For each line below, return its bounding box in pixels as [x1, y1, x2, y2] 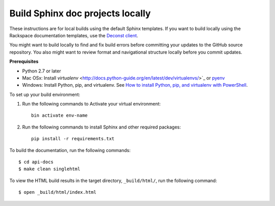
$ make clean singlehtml [18, 166, 80, 172]
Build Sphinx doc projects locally [9, 8, 151, 19]
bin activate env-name [31, 113, 88, 118]
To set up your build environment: [9, 91, 80, 97]
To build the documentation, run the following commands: [9, 147, 131, 153]
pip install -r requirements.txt [31, 136, 115, 142]
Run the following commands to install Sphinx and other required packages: [22, 124, 181, 130]
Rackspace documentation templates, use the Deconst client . [9, 32, 139, 38]
